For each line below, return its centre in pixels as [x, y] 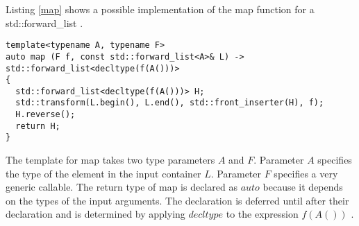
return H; [38, 126]
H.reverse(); [45, 115]
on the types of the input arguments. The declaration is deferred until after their [177, 200]
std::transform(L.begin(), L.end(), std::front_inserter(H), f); [170, 103]
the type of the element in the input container [103, 173]
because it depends [303, 187]
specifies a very [306, 173]
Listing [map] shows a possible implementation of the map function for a [160, 9]
